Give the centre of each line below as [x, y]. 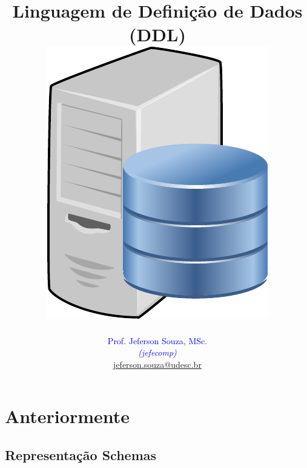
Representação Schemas [81, 454]
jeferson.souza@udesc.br [157, 364]
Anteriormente [68, 416]
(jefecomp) [157, 352]
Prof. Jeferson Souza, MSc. [157, 340]
